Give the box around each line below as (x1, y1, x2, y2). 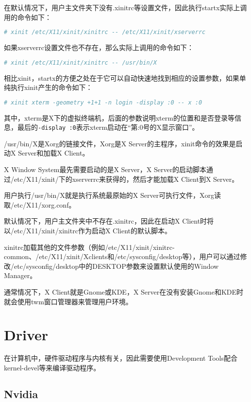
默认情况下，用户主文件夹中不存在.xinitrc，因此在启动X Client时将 (4, 216, 214, 226)
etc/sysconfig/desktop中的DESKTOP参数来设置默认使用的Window (14, 261, 219, 271)
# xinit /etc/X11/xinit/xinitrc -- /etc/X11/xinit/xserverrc (4, 29, 206, 36)
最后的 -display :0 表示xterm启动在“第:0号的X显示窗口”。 (17, 122, 199, 132)
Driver (4, 325, 49, 345)
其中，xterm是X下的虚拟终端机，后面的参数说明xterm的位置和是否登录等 (4, 112, 234, 122)
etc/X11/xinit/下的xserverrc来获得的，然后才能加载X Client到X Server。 (14, 174, 239, 184)
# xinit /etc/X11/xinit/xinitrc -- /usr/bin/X (4, 59, 157, 66)
